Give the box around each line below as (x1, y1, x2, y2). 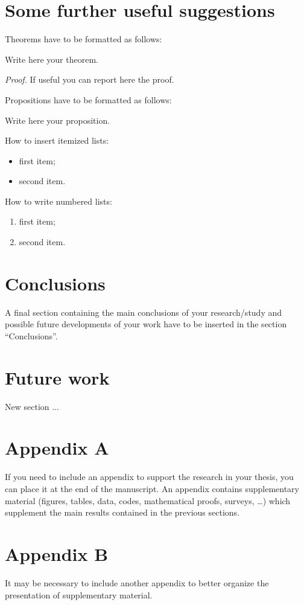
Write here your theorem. (5, 53, 98, 65)
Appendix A (5, 435, 109, 460)
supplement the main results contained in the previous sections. (5, 506, 240, 519)
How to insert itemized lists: (5, 134, 109, 147)
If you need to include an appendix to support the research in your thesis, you (5, 470, 294, 483)
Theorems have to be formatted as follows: (5, 33, 162, 45)
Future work (5, 365, 110, 389)
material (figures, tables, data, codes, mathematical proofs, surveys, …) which (5, 494, 291, 507)
